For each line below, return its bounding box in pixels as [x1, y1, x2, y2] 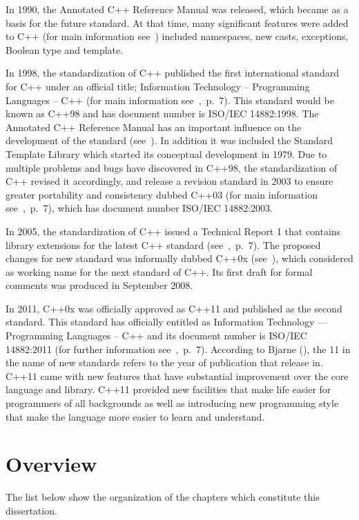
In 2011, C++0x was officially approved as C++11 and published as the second [6, 301, 342, 315]
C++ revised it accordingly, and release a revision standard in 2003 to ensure [6, 174, 333, 188]
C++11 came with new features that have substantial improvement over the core [6, 368, 349, 383]
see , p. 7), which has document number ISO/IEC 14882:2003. [6, 201, 273, 215]
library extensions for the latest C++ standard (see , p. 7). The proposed [6, 237, 321, 252]
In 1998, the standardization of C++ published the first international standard [6, 66, 340, 80]
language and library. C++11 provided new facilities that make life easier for [6, 382, 331, 397]
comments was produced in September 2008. [6, 278, 193, 292]
